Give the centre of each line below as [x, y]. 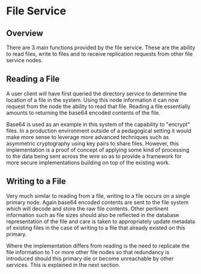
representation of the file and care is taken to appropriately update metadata [101, 221]
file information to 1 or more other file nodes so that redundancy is [88, 252]
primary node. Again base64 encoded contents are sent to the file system [97, 202]
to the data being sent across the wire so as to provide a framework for [94, 156]
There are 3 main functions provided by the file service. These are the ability [101, 47]
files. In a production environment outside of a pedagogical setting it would [99, 131]
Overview [25, 33]
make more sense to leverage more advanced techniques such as [88, 137]
